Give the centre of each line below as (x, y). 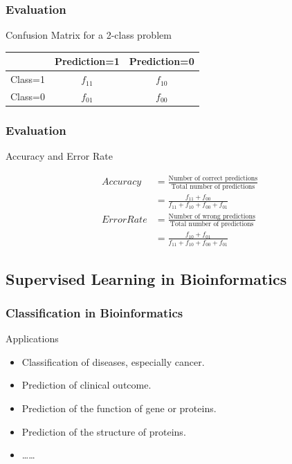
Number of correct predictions (213, 178)
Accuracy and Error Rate (59, 156)
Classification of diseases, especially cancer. (113, 361)
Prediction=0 (162, 61)
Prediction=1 (87, 61)
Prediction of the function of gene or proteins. (119, 408)
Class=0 (28, 96)
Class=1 (28, 79)
